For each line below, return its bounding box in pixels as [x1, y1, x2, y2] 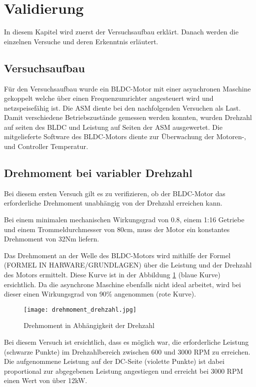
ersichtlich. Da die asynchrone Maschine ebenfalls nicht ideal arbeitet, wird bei [4, 279, 241, 289]
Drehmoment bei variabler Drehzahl [4, 165, 192, 180]
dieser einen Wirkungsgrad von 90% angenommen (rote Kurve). [4, 289, 196, 299]
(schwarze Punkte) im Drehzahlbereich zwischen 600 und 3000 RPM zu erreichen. [4, 346, 251, 357]
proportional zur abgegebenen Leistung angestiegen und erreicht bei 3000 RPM [4, 365, 243, 376]
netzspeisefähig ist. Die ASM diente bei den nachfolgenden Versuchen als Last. [4, 102, 241, 113]
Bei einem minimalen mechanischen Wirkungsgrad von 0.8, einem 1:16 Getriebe [4, 214, 245, 225]
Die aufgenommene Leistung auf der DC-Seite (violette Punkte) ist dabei [4, 356, 224, 366]
